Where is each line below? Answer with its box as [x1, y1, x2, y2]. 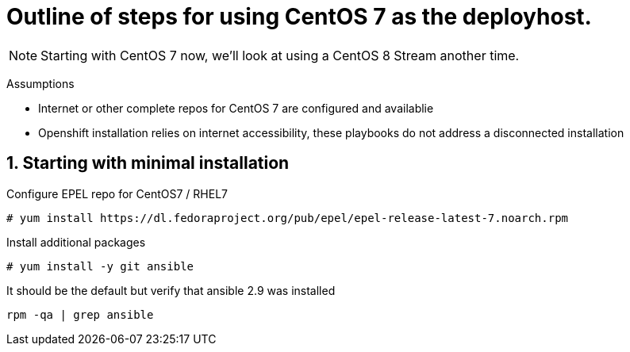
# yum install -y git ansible [6, 259, 194, 273]
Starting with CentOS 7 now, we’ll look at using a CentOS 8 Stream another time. [40, 47, 520, 63]
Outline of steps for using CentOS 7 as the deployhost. [6, 3, 592, 30]
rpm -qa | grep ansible [6, 308, 154, 321]
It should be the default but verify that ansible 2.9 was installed [6, 283, 336, 297]
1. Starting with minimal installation [6, 153, 290, 174]
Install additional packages [6, 235, 146, 249]
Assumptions [6, 76, 75, 90]
